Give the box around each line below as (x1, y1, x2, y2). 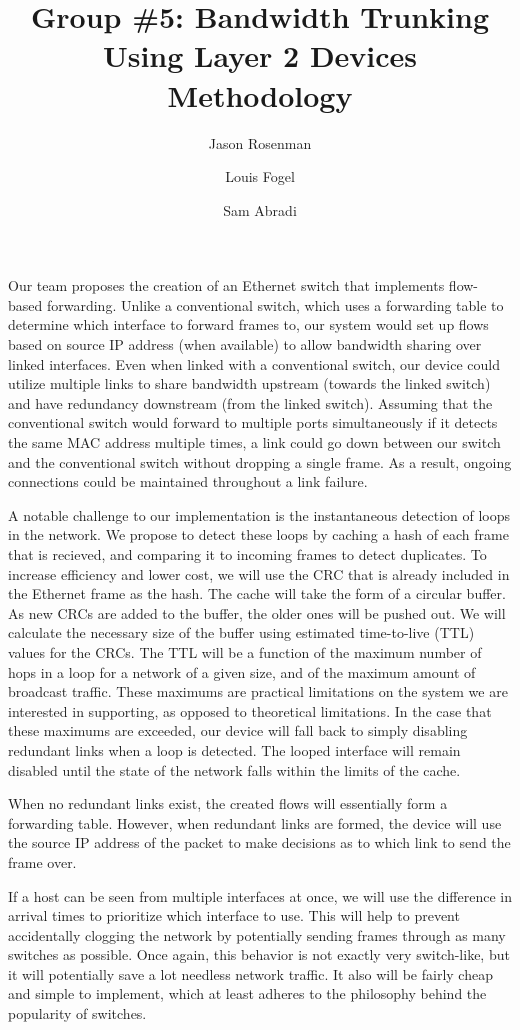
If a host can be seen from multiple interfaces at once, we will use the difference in (8, 885, 512, 906)
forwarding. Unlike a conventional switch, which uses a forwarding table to (46, 294, 504, 315)
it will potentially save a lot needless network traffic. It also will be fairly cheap (8, 963, 493, 984)
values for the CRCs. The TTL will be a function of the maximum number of (8, 641, 482, 662)
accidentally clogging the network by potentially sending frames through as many (8, 924, 506, 945)
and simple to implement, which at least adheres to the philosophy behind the (8, 983, 487, 1004)
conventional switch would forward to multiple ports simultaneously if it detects (8, 412, 498, 433)
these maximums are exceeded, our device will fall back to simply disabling (8, 720, 468, 741)
